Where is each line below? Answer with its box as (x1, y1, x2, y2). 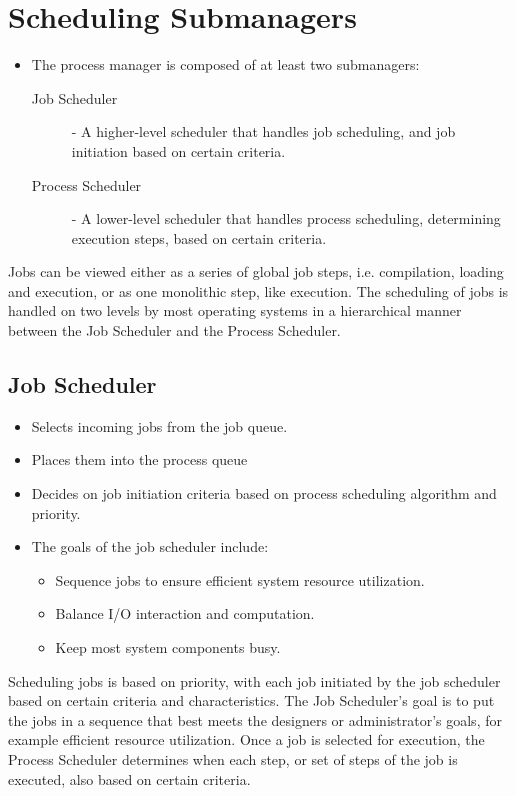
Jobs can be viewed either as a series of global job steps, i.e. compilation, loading (8, 261, 504, 282)
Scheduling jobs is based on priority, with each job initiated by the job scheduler (8, 670, 501, 691)
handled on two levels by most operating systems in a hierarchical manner (8, 300, 462, 321)
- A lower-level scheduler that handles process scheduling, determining (71, 208, 501, 229)
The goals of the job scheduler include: (31, 536, 269, 557)
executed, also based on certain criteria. (8, 768, 251, 789)
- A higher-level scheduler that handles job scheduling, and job (71, 121, 456, 142)
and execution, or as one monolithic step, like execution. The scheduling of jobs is (8, 280, 509, 301)
